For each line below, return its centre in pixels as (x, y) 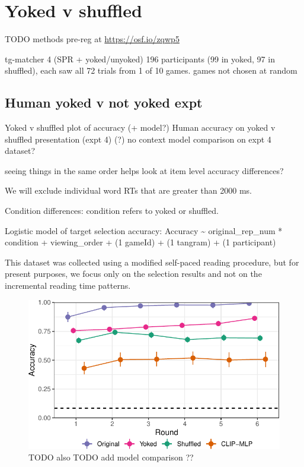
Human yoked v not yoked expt (104, 102)
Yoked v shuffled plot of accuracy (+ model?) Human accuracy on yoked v (140, 127)
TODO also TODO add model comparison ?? (111, 457)
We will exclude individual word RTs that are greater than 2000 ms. (129, 190)
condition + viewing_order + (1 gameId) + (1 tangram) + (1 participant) (140, 242)
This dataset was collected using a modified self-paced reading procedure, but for (152, 262)
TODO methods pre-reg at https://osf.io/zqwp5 (92, 39)
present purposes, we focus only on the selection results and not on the (133, 274)
